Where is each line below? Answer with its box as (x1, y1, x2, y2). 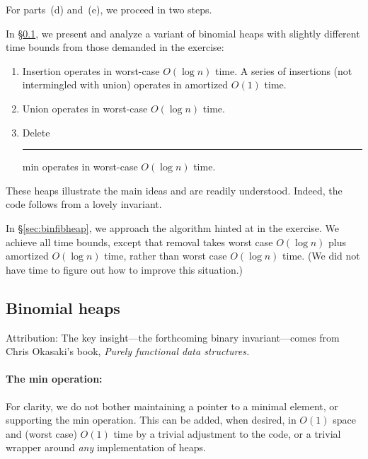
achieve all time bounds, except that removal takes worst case (6, 234, 273, 249)
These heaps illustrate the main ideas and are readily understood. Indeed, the (6, 182, 343, 197)
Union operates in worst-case (22, 100, 148, 115)
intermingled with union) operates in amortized (22, 77, 229, 92)
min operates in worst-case (22, 159, 138, 174)
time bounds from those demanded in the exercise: (6, 40, 224, 54)
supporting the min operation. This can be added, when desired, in (6, 412, 297, 427)
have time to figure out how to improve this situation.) (6, 262, 243, 277)
